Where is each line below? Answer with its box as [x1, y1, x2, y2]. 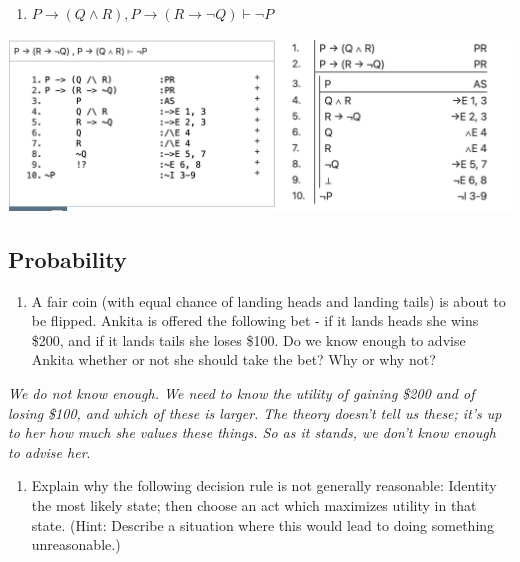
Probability [8, 243, 127, 274]
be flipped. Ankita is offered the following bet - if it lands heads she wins [31, 310, 479, 331]
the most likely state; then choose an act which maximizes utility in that [31, 494, 477, 515]
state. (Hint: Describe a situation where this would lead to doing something [31, 514, 495, 535]
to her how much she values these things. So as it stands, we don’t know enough [8, 422, 496, 443]
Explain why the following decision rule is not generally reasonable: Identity [31, 475, 497, 496]
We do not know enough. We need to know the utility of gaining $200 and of [8, 383, 475, 404]
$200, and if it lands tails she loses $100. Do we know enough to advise [31, 329, 466, 350]
